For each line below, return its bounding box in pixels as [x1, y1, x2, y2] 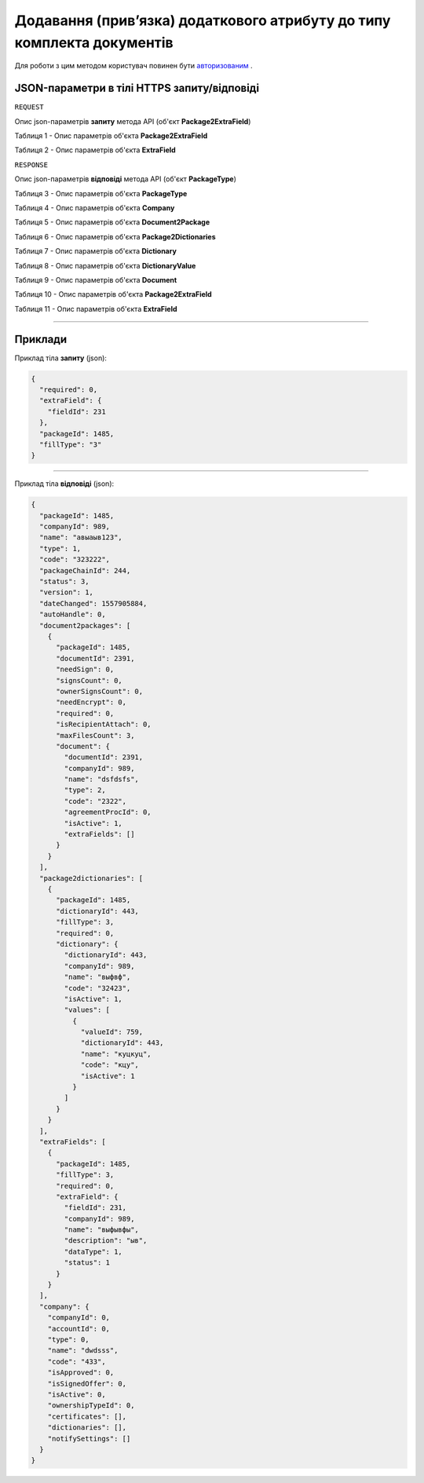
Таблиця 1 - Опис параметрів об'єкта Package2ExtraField [14, 131, 208, 141]
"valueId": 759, [80, 1028, 144, 1036]
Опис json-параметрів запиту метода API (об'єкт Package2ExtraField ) [14, 116, 251, 126]
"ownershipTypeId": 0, [47, 1401, 135, 1410]
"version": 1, [39, 588, 94, 597]
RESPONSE [14, 160, 49, 169]
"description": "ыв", [64, 1236, 148, 1245]
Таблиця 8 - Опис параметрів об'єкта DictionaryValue [14, 261, 196, 270]
